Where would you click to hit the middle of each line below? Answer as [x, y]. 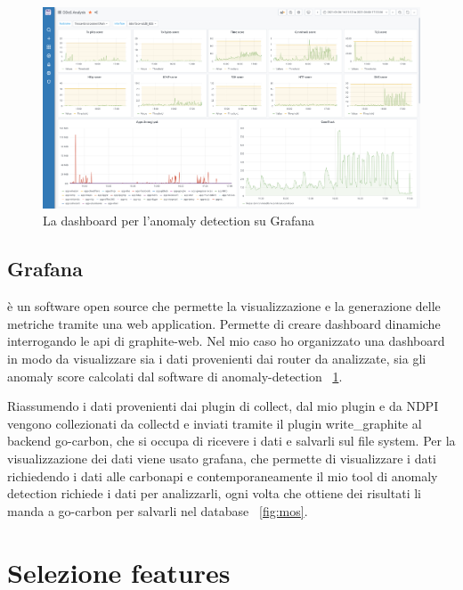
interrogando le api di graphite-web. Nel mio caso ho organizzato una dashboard [226, 341]
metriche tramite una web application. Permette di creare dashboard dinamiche [224, 323]
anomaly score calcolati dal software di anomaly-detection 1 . [175, 376]
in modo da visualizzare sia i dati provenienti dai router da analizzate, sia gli [217, 359]
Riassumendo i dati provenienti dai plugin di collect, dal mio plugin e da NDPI [223, 406]
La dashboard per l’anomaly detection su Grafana [179, 221]
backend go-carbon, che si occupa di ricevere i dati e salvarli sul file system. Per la [231, 441]
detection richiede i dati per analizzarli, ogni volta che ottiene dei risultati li [214, 493]
